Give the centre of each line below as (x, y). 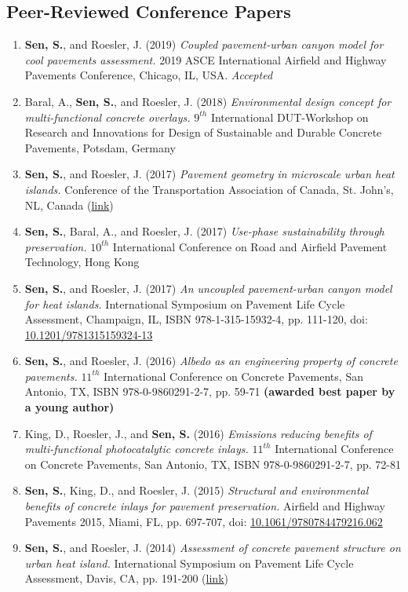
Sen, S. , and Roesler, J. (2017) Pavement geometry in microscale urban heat (209, 174)
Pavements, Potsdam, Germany (100, 147)
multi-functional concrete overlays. (107, 117)
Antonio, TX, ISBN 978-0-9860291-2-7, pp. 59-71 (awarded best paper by (210, 391)
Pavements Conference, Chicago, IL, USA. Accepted (149, 75)
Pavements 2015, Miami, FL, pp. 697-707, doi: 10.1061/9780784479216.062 (204, 521)
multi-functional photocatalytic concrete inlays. (137, 449)
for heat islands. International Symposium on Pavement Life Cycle (185, 303)
